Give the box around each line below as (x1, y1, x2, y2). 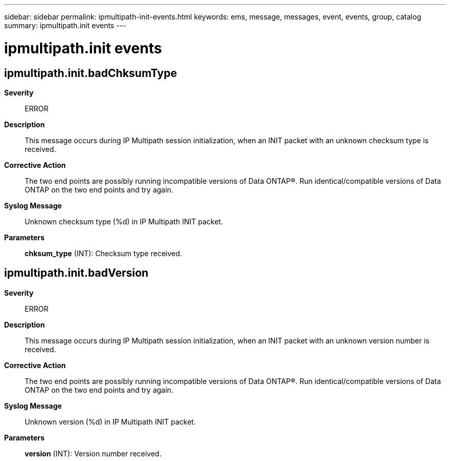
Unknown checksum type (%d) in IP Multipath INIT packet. (25, 217, 223, 226)
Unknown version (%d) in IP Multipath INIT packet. (25, 417, 196, 426)
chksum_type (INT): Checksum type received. (25, 248, 182, 258)
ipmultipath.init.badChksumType (4, 66, 177, 80)
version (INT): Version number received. (25, 449, 162, 458)
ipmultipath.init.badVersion (4, 266, 148, 280)
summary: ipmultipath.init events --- (4, 21, 126, 30)
